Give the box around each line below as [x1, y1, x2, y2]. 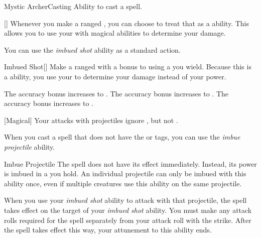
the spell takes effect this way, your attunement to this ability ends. [4, 224, 212, 235]
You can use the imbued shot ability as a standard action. [4, 44, 181, 55]
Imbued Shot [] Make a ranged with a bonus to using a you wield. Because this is [4, 61, 251, 72]
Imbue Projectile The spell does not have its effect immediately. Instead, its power [4, 158, 257, 169]
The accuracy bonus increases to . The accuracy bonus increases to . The [4, 88, 228, 98]
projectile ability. [4, 141, 55, 152]
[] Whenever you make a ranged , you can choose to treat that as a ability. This [4, 18, 249, 28]
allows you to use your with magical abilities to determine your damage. [4, 28, 226, 38]
